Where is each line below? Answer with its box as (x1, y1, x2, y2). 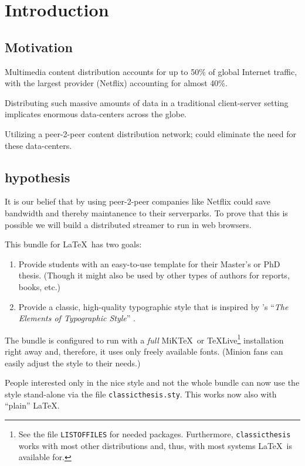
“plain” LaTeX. (5, 399, 60, 411)
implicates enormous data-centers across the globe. (5, 108, 187, 120)
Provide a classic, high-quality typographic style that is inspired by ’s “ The (18, 300, 289, 312)
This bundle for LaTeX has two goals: (5, 238, 142, 250)
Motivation (5, 38, 73, 56)
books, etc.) (18, 280, 61, 292)
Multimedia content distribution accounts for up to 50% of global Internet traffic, (5, 65, 297, 77)
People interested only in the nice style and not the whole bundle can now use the (5, 376, 300, 389)
